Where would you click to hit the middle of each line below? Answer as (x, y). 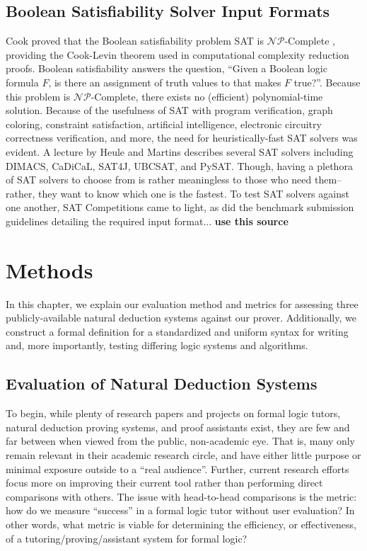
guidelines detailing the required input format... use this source (147, 221)
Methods (49, 269)
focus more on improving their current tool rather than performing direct (164, 483)
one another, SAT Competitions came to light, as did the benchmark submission (180, 207)
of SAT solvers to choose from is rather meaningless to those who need (159, 180)
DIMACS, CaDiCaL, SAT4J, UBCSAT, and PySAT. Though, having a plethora (179, 165)
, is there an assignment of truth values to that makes (165, 82)
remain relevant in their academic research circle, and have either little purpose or (183, 455)
